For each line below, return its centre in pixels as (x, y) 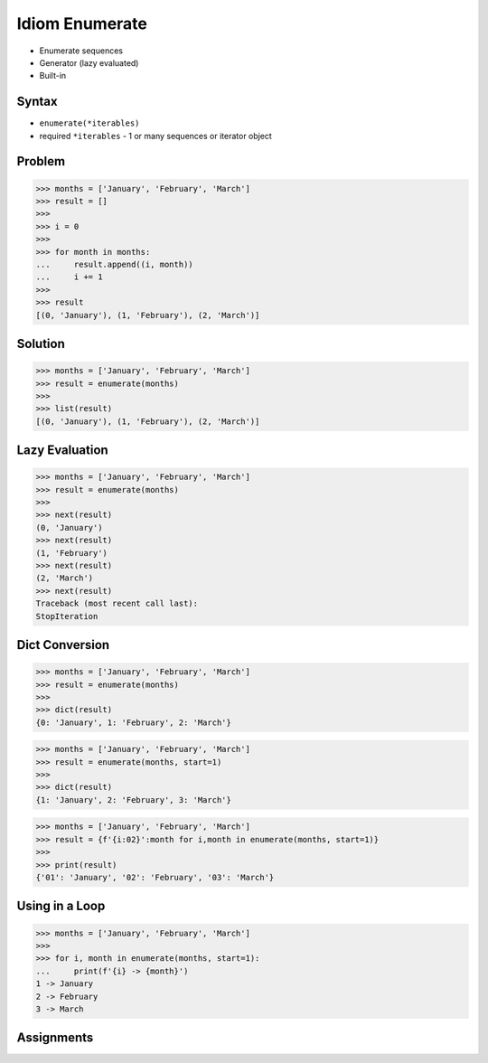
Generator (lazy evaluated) (89, 62)
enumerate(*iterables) (89, 123)
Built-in (53, 76)
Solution (41, 343)
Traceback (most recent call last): (117, 604)
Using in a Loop (61, 906)
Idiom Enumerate (82, 24)
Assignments (55, 1038)
